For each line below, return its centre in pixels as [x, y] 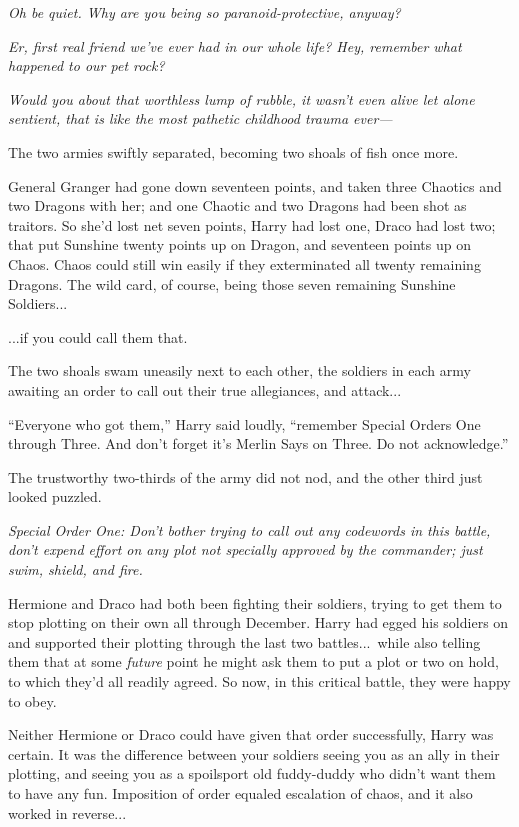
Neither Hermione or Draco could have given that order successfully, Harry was [251, 734]
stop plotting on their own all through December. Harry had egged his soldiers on [258, 622]
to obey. [32, 700]
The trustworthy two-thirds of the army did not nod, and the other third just [245, 476]
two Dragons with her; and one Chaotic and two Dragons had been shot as [237, 205]
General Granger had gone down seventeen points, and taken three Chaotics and [255, 185]
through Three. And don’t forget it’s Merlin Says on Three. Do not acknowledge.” [258, 443]
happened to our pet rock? [86, 65]
